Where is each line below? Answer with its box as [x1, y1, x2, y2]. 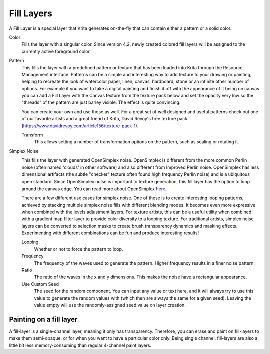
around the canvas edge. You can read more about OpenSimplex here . [21, 186, 167, 192]
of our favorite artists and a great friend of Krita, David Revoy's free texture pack [21, 116, 187, 122]
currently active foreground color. [21, 48, 91, 54]
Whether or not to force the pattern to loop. [34, 246, 123, 252]
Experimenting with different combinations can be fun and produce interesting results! [21, 230, 199, 236]
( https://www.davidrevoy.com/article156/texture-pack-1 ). [21, 123, 139, 129]
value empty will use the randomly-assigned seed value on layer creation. [34, 302, 186, 308]
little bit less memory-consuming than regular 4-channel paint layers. [9, 342, 152, 348]
